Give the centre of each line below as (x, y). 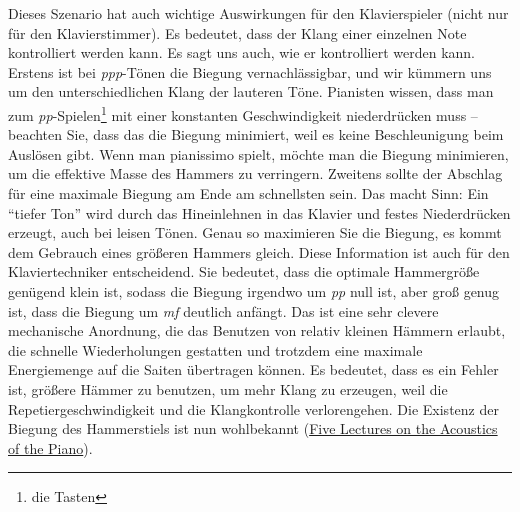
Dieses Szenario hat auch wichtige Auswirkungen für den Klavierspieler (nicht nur (258, 13)
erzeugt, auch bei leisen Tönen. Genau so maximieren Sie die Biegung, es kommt (255, 232)
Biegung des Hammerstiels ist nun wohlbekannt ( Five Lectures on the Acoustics (253, 428)
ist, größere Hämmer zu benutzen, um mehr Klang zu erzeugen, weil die (228, 388)
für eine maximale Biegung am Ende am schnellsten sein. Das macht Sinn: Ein (248, 193)
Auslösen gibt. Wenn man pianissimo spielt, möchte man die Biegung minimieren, (258, 153)
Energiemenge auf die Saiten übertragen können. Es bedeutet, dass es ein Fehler (253, 369)
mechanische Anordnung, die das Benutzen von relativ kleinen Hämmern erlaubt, (257, 330)
